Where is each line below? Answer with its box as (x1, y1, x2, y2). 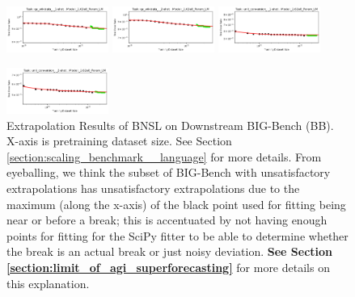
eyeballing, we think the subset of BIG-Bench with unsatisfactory (6, 164, 331, 181)
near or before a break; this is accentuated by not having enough (6, 211, 328, 228)
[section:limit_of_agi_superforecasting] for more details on (6, 258, 330, 275)
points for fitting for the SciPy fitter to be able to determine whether (6, 227, 349, 244)
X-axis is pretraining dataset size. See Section (6, 132, 232, 149)
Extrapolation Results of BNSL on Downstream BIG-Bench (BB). (6, 116, 334, 133)
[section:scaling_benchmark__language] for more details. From (6, 148, 322, 165)
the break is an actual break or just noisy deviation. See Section (6, 243, 333, 260)
